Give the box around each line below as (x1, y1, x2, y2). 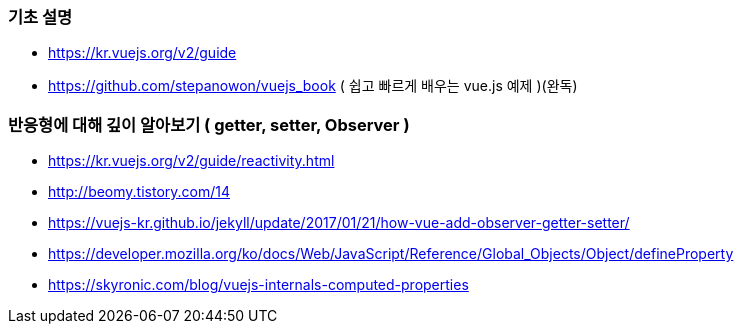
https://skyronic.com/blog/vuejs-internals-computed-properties (48, 276, 469, 294)
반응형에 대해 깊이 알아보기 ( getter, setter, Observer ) (8, 114, 410, 135)
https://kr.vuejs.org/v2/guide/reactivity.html (48, 152, 335, 170)
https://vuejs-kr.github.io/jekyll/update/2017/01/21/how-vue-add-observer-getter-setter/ (48, 214, 630, 232)
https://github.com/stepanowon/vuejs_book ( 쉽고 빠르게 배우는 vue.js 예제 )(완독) (48, 77, 578, 95)
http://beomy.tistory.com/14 (48, 183, 231, 201)
